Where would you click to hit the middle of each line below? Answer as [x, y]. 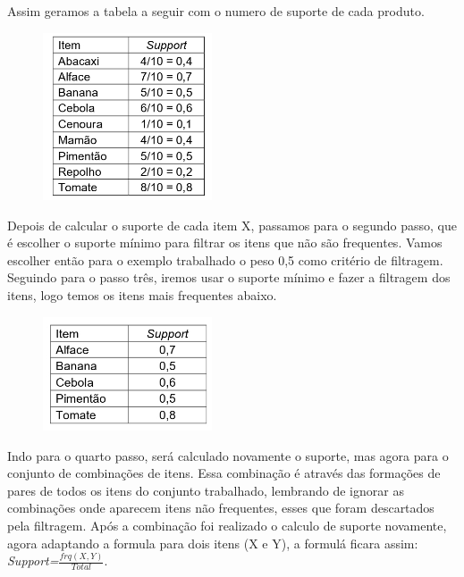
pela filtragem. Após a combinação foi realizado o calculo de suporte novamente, [227, 525]
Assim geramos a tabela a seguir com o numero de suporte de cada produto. [216, 11]
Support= [33, 560]
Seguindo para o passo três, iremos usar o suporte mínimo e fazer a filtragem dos [229, 277]
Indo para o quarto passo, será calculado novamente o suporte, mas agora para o [228, 455]
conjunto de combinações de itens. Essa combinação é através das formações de [224, 473]
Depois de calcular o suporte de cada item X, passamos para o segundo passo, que [232, 225]
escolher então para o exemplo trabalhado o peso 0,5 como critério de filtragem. [225, 259]
